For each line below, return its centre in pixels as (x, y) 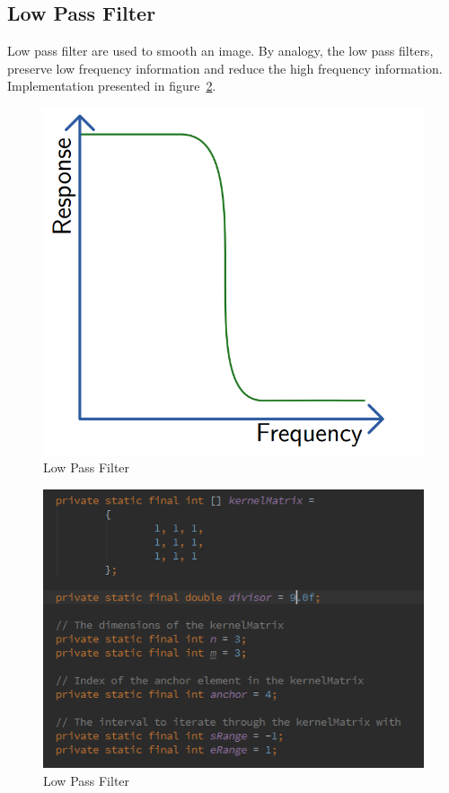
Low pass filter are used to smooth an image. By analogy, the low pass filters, (220, 51)
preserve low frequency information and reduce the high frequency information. (225, 68)
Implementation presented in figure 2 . (112, 86)
